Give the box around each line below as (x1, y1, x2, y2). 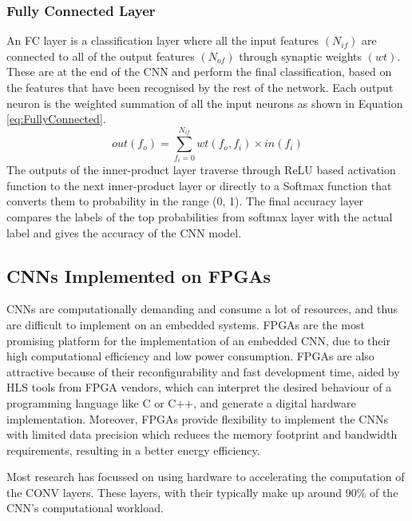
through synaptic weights (239, 47, 362, 64)
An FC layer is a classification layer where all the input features (6, 32, 319, 49)
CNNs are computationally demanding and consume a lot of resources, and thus (6, 300, 398, 317)
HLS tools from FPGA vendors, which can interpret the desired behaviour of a (6, 379, 392, 396)
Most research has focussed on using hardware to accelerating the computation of (6, 468, 405, 485)
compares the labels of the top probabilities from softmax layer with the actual (6, 208, 393, 225)
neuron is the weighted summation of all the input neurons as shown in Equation (6, 94, 403, 111)
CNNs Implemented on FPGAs (6, 263, 271, 288)
